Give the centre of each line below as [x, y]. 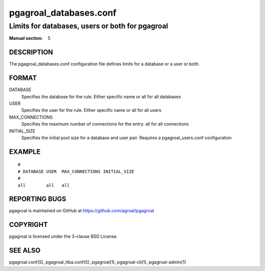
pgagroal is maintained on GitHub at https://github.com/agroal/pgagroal [81, 211]
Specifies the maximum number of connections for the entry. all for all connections [105, 124]
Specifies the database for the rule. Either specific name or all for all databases [101, 97]
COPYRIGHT [28, 225]
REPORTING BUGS [38, 199]
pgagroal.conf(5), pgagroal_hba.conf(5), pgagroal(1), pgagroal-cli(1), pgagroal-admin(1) [98, 262]
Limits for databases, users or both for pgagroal [89, 26]
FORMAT [23, 78]
